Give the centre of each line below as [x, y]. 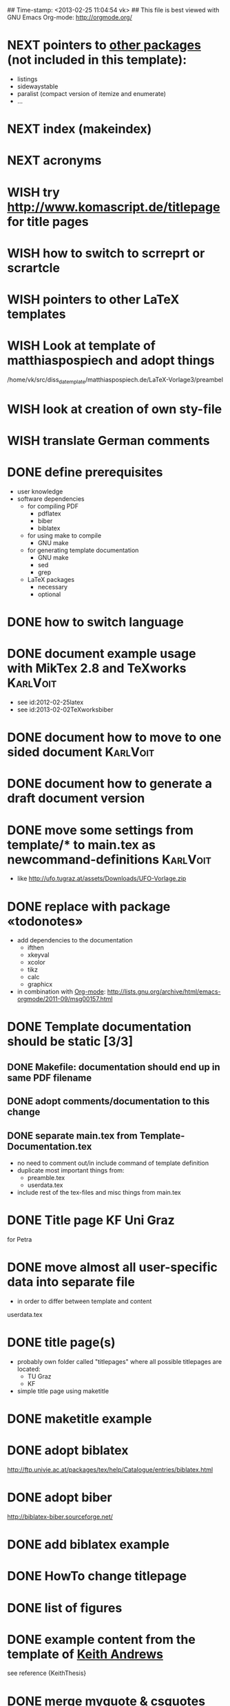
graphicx [40, 985]
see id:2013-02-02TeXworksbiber [65, 710]
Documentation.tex [50, 1146]
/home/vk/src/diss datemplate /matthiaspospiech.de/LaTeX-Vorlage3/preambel [115, 380]
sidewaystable [38, 86]
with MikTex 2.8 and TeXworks [97, 669]
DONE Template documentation [99, 1027]
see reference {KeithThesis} [47, 1673]
